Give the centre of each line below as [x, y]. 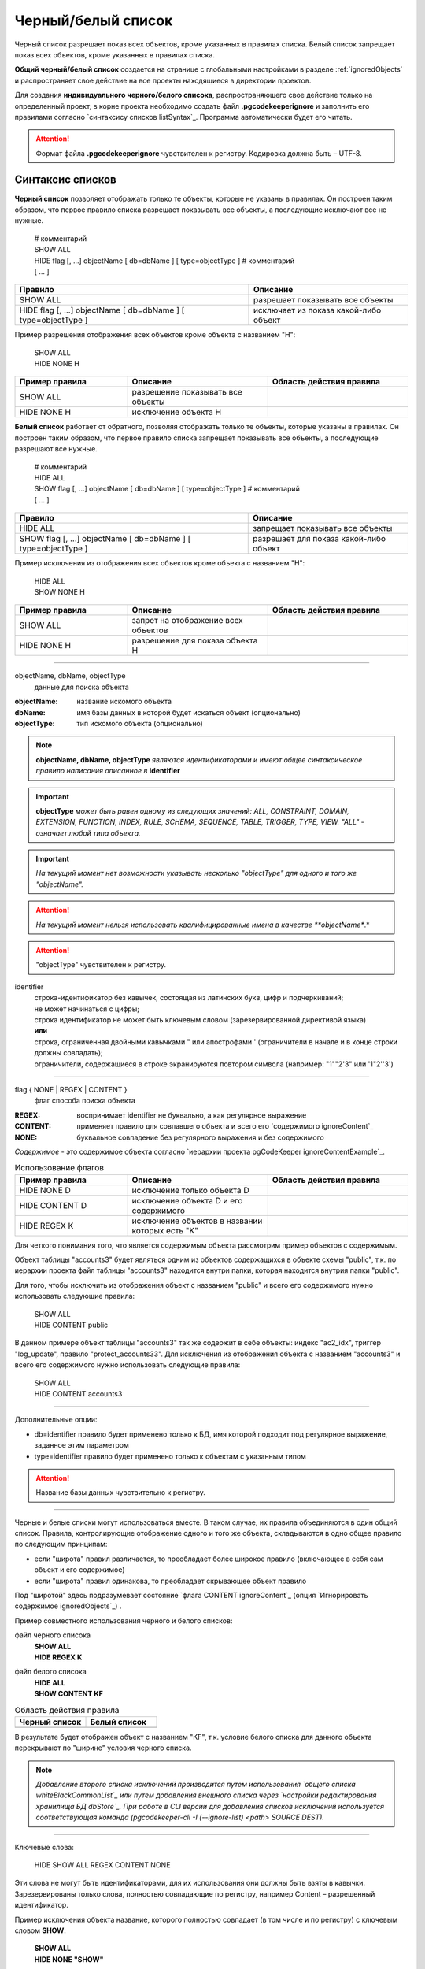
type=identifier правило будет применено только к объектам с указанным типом [170, 1456]
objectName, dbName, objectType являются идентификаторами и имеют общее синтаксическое [199, 759]
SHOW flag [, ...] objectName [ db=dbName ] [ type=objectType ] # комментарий [167, 489]
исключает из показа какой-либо [317, 310]
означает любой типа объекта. [88, 833]
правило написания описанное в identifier [108, 771]
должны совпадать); [68, 1053]
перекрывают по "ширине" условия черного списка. [103, 1748]
